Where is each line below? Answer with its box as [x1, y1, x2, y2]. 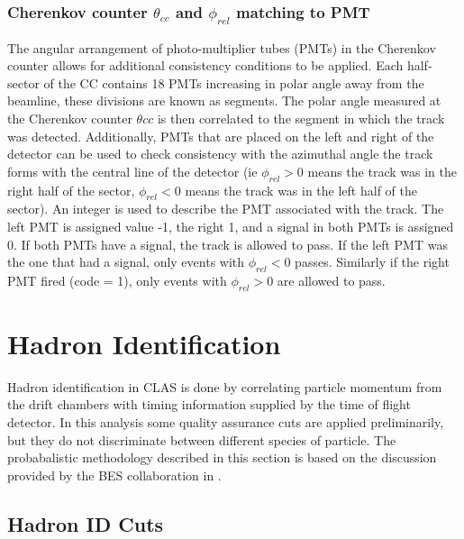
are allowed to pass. [277, 270, 386, 289]
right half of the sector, [7, 180, 135, 199]
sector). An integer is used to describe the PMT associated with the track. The [7, 199, 444, 218]
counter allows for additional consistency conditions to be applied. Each [7, 56, 404, 75]
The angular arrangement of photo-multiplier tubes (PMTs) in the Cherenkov [7, 38, 436, 57]
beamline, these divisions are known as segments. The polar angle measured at [7, 91, 441, 110]
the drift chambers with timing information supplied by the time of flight [7, 395, 411, 414]
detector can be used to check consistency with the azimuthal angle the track [7, 144, 433, 163]
